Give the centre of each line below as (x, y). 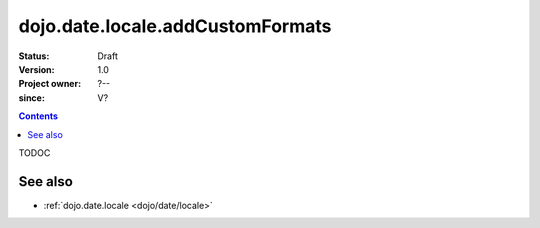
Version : (36, 69)
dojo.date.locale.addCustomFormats (175, 26)
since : (31, 97)
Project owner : (50, 84)
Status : (34, 56)
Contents (38, 116)
